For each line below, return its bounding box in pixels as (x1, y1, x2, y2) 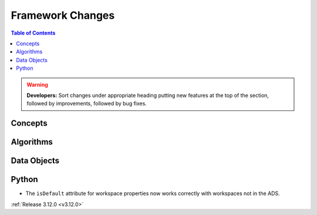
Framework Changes (11, 9, 115, 22)
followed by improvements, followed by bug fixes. (26, 100, 147, 107)
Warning (26, 81, 48, 88)
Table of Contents (11, 29, 56, 36)
